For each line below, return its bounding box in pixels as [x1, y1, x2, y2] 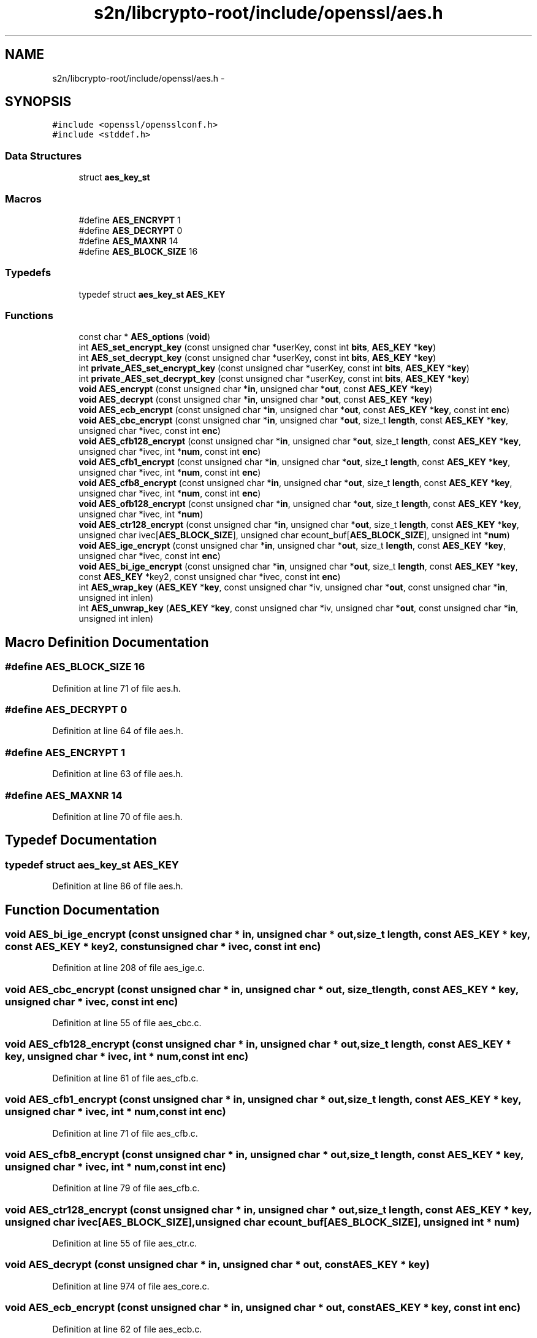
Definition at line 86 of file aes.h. [52, 881, 183, 892]
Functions [5, 309, 53, 322]
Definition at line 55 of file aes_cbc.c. [52, 1018, 202, 1029]
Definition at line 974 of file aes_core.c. [52, 1280, 210, 1291]
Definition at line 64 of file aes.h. [52, 725, 183, 737]
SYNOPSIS [5, 94, 72, 110]
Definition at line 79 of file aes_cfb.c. [52, 1183, 200, 1194]
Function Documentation [5, 902, 159, 918]
